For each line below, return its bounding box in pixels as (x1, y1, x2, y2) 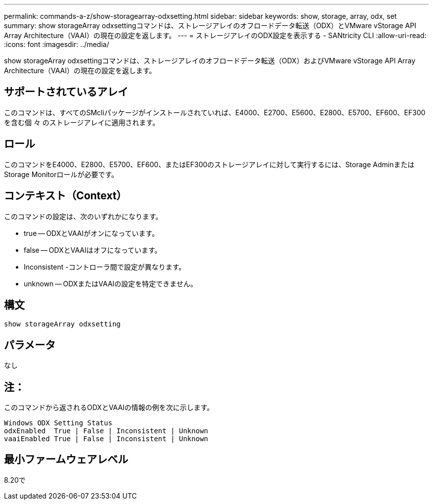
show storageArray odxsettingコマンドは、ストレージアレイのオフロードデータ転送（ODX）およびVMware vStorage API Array (4, 56, 416, 65)
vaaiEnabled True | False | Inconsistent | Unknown (4, 435, 209, 443)
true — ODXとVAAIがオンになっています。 (24, 229, 159, 237)
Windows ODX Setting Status (4, 419, 113, 427)
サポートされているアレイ (4, 86, 129, 98)
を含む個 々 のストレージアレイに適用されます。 (4, 118, 160, 127)
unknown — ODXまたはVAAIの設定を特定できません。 (24, 279, 197, 288)
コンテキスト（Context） (4, 189, 127, 202)
